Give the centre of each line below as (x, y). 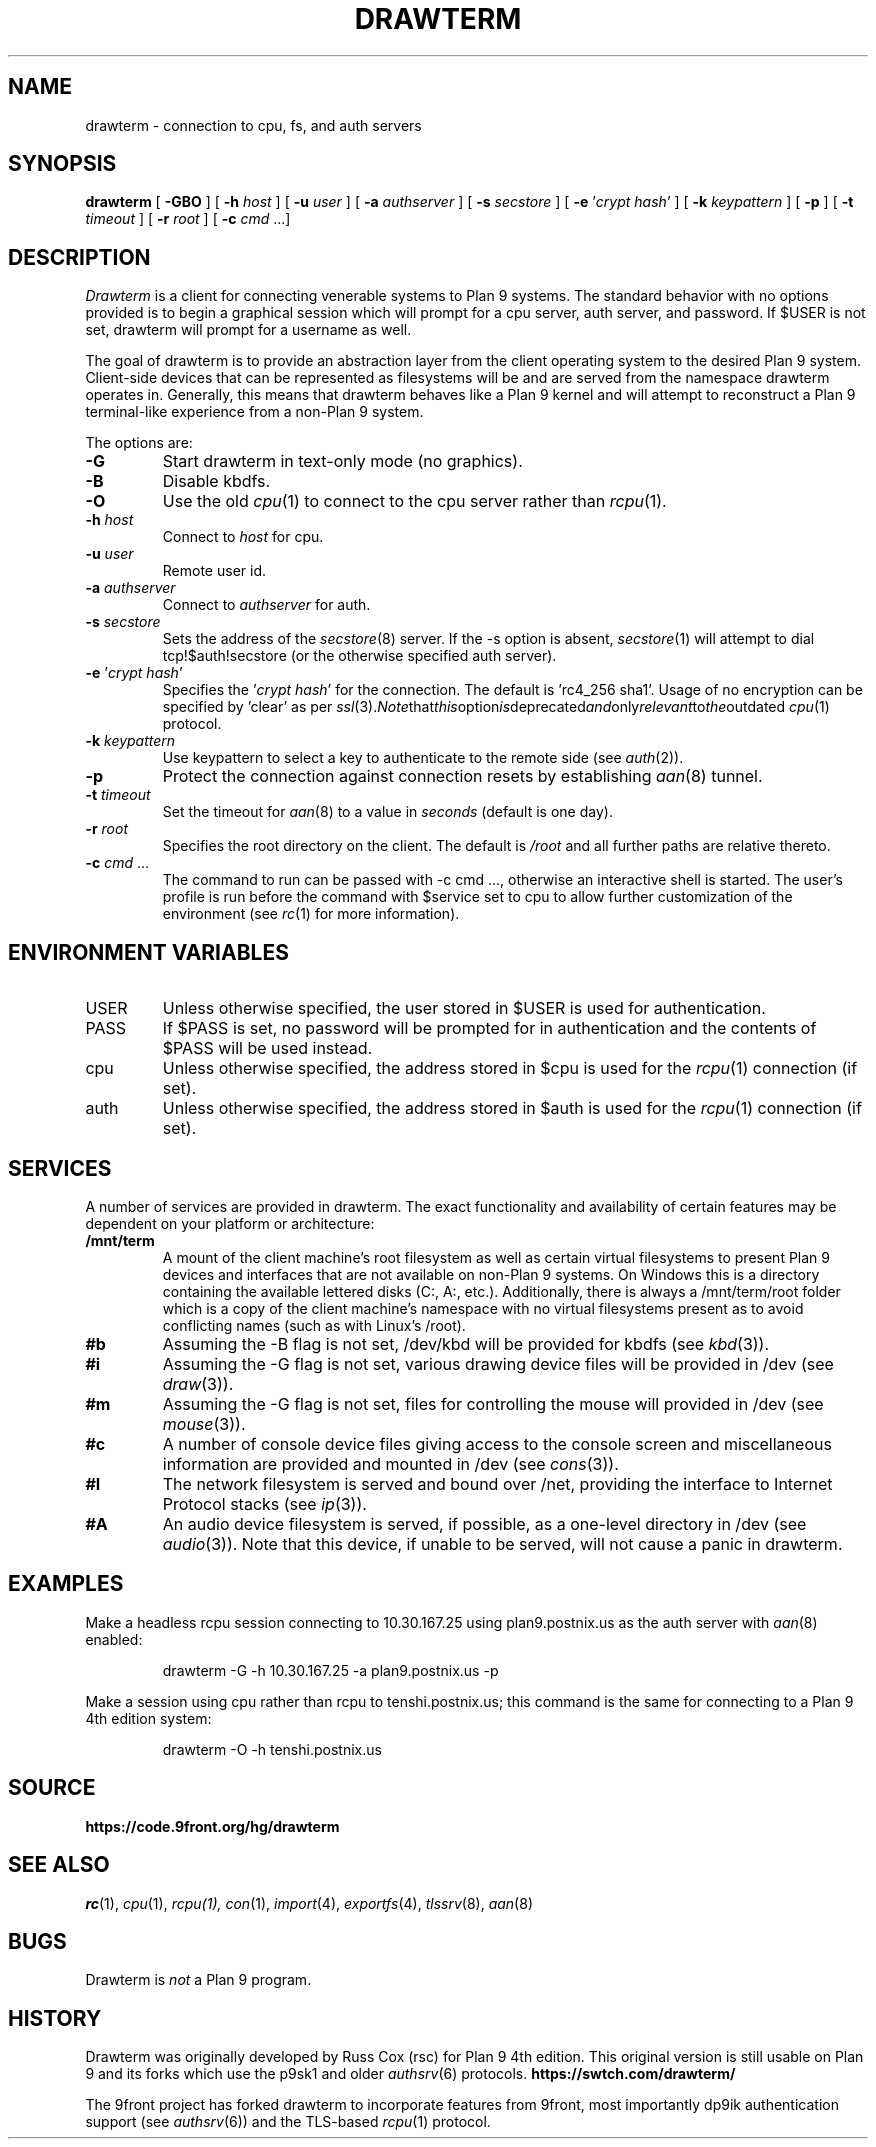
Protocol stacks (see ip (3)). (264, 1503)
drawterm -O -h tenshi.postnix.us (272, 1749)
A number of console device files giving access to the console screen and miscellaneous (497, 1443)
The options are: (139, 443)
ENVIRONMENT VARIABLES (148, 952)
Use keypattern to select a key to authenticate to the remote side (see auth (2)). (423, 758)
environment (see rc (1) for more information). (311, 914)
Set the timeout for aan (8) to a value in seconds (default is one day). (387, 812)
